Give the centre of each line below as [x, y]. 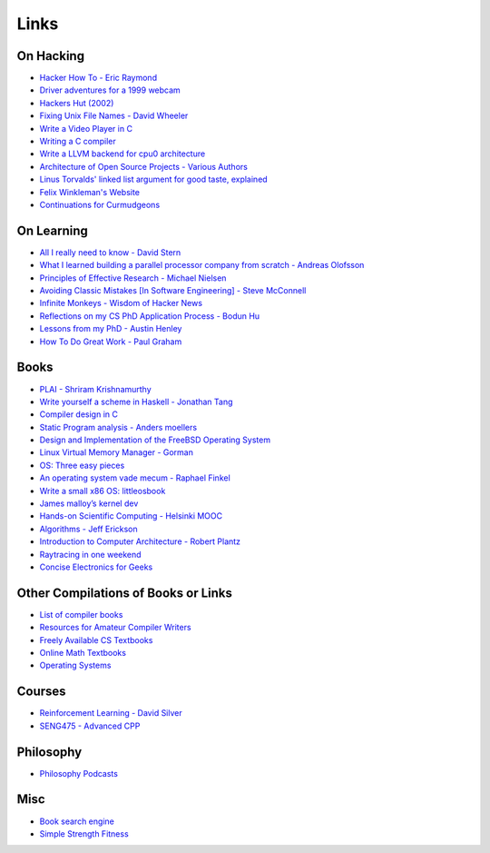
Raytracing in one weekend [90, 554]
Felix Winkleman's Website [90, 192]
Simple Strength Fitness [84, 833]
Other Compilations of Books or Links [125, 593]
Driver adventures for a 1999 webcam [110, 90]
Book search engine [77, 821]
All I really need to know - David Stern [110, 252]
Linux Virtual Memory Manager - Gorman [117, 452]
